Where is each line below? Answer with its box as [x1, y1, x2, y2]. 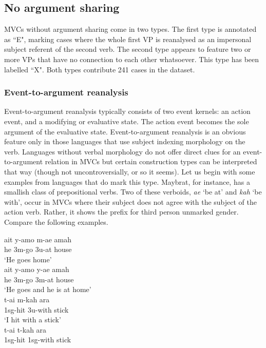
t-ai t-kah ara [4, 324, 47, 335]
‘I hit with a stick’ [4, 314, 61, 325]
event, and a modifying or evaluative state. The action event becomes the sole [4, 115, 249, 126]
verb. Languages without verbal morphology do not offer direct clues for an [4, 146, 241, 157]
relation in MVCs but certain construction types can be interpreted [45, 156, 257, 167]
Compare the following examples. [4, 216, 108, 227]
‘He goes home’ [4, 254, 52, 264]
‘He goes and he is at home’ [4, 284, 91, 295]
